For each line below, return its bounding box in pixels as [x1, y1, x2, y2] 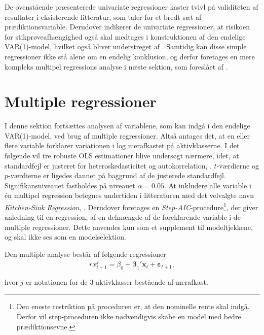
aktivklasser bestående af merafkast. [96, 276, 208, 287]
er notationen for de [25, 276, 88, 287]
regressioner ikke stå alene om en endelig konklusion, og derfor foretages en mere [5, 51, 255, 61]
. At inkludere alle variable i [164, 180, 251, 190]
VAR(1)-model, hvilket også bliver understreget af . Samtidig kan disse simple [5, 41, 247, 52]
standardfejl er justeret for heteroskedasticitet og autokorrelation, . [5, 160, 212, 171]
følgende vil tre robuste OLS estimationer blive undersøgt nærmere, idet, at [5, 150, 239, 161]
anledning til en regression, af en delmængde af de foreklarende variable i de [5, 212, 241, 222]
